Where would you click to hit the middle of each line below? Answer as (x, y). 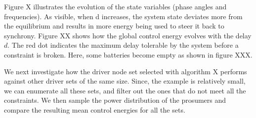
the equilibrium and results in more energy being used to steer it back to (114, 26)
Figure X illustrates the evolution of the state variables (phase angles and (115, 6)
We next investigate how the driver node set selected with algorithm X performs (126, 71)
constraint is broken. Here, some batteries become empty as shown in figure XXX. (128, 54)
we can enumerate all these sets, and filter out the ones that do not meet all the (125, 90)
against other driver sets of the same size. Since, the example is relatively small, (125, 81)
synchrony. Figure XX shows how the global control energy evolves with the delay (128, 35)
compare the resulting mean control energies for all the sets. (95, 109)
